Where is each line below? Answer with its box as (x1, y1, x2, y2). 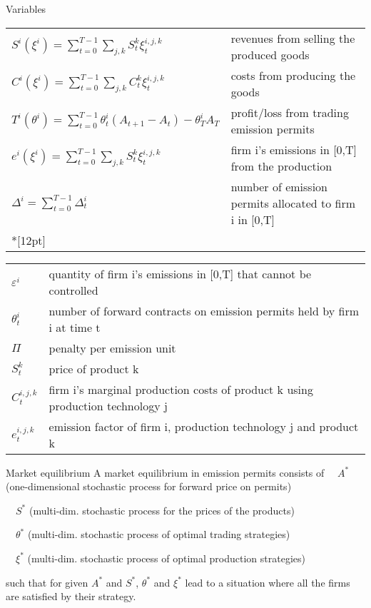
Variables (6, 1, 46, 16)
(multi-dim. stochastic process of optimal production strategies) (27, 550, 305, 565)
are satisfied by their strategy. (6, 589, 136, 604)
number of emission (230, 178, 327, 195)
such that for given (6, 574, 88, 589)
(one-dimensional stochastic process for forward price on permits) (6, 479, 292, 494)
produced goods (230, 46, 310, 63)
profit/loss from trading (230, 103, 349, 121)
